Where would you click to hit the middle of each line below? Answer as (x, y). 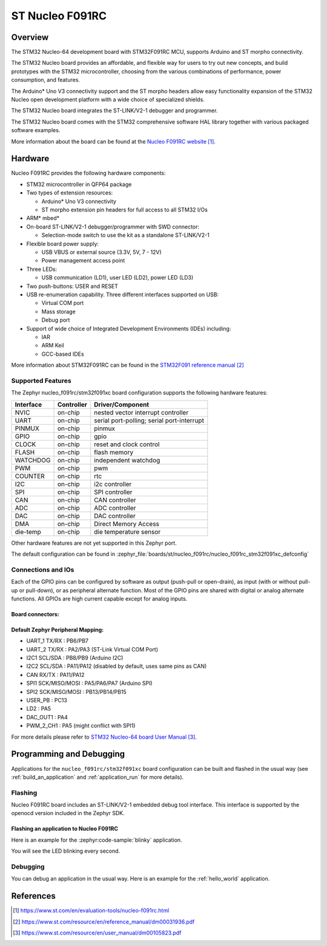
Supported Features (41, 381)
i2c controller (113, 484)
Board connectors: (35, 614)
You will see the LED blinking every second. (66, 851)
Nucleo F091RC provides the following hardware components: (88, 173)
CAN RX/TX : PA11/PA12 (55, 675)
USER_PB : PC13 (47, 701)
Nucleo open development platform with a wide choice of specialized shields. (108, 99)
